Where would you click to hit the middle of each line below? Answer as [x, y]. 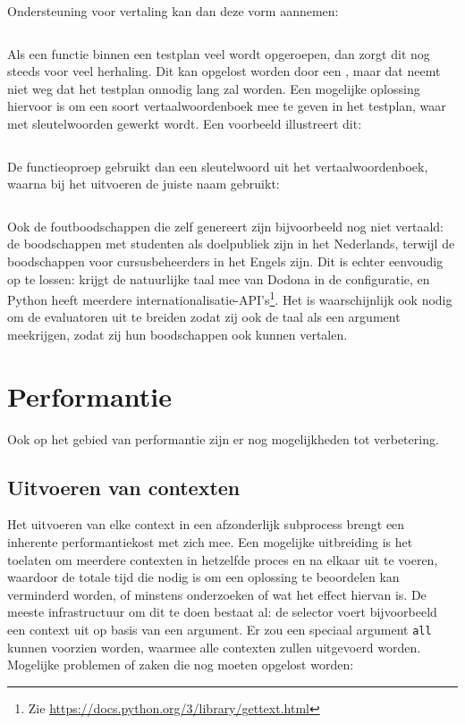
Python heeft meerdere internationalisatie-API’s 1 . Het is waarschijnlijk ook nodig [230, 298]
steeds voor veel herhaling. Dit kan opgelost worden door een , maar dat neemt [224, 71]
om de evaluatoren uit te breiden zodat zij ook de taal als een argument [204, 317]
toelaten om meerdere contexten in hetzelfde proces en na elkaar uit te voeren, [223, 559]
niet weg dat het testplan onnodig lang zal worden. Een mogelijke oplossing [214, 88]
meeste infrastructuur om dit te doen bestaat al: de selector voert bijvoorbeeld [222, 612]
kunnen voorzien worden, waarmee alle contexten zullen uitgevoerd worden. [214, 647]
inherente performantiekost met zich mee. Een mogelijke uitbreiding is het [210, 542]
